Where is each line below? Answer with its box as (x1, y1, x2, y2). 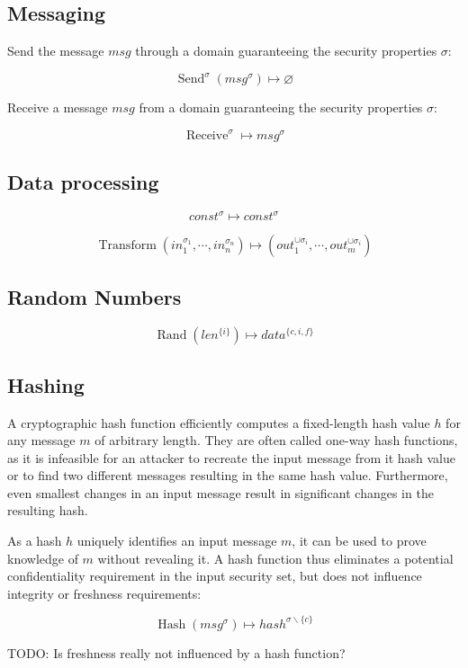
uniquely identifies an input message (76, 531, 277, 550)
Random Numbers (7, 283, 182, 311)
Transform (98, 239, 157, 253)
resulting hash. (7, 501, 88, 520)
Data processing (7, 167, 159, 195)
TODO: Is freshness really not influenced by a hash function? (7, 643, 346, 662)
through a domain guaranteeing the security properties (135, 41, 437, 60)
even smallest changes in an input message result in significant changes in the (7, 483, 434, 502)
